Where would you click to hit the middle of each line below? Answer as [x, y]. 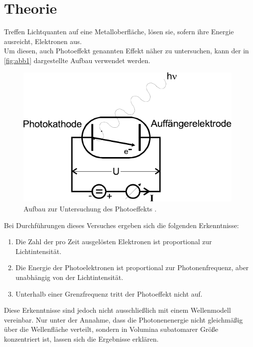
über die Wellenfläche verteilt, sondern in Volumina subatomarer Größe [111, 329]
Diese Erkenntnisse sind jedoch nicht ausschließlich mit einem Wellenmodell [117, 310]
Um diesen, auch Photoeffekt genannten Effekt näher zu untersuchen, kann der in [126, 51]
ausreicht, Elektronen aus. [43, 41]
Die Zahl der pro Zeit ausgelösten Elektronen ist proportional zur [114, 242]
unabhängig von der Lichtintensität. [69, 277]
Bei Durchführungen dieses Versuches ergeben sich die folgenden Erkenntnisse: [122, 225]
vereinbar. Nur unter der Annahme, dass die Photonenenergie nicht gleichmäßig [124, 319]
